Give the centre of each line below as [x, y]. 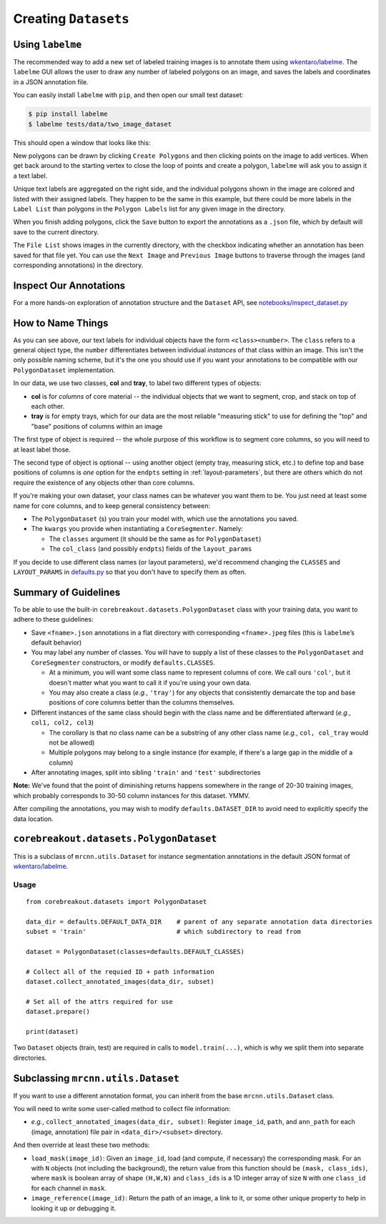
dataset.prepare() [58, 1012]
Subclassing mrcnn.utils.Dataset [96, 1078]
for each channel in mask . [69, 1188]
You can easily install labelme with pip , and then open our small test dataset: [128, 95]
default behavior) [56, 642]
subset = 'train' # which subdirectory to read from [164, 932]
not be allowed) [72, 742]
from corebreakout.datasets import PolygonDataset [117, 901]
